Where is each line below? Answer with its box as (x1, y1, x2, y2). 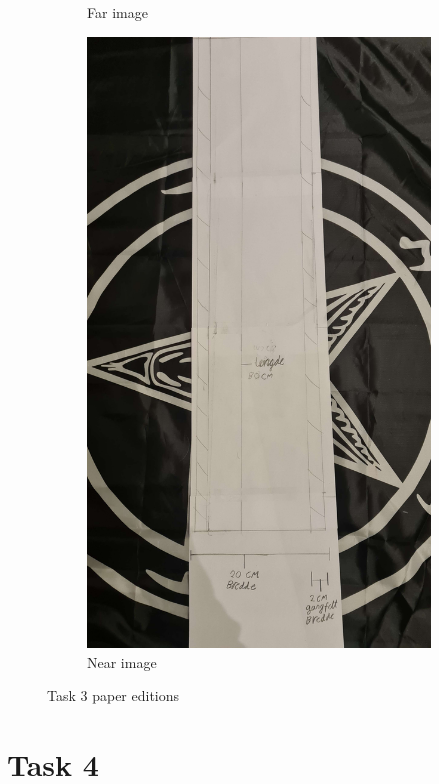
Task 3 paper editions (47, 685, 180, 706)
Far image (87, 2, 148, 22)
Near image (87, 651, 157, 672)
